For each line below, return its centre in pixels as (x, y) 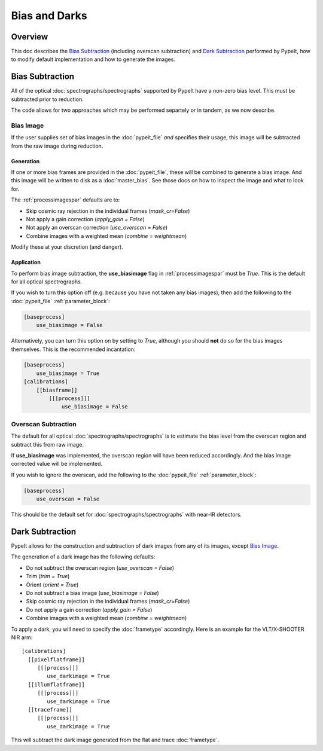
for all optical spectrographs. (47, 282)
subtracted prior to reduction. (47, 99)
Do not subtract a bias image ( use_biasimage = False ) (93, 593)
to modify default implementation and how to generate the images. (93, 59)
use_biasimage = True (68, 373)
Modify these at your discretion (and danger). (67, 247)
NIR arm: (22, 637)
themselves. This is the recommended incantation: (73, 349)
